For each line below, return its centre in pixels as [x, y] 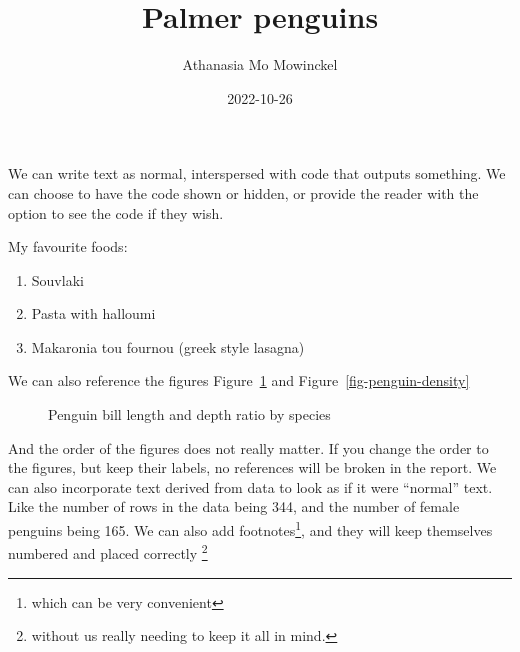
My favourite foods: [68, 246]
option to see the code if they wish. [116, 212]
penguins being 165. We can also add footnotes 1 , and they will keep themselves [250, 528]
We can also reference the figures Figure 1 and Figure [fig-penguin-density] [239, 380]
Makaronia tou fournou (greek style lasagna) [168, 346]
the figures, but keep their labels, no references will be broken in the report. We [252, 467]
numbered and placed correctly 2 [108, 551]
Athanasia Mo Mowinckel [260, 64]
